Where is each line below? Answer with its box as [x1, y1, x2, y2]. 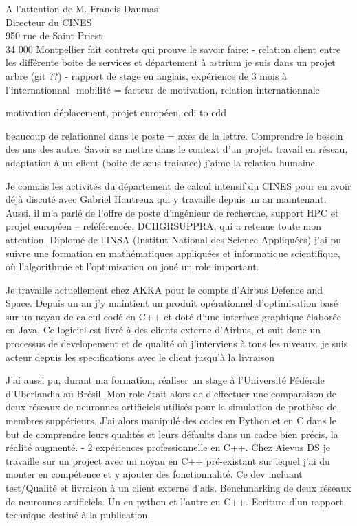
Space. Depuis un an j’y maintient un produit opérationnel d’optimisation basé [6, 296, 338, 310]
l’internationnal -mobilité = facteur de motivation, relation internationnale [6, 82, 320, 96]
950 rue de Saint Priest [6, 28, 102, 43]
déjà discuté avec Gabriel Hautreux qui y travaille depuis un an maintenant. [6, 192, 327, 206]
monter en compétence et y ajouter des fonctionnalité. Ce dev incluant [6, 467, 303, 481]
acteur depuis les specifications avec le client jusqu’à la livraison [6, 349, 274, 364]
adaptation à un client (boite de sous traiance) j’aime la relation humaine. [6, 155, 318, 169]
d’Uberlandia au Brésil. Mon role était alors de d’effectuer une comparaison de [6, 386, 336, 400]
